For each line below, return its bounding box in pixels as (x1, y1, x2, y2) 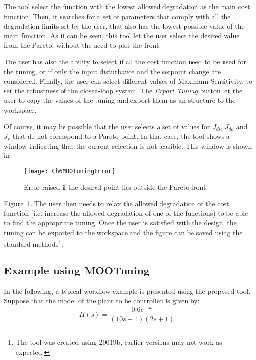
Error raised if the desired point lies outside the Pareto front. (24, 181, 208, 192)
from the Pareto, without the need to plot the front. (4, 40, 161, 50)
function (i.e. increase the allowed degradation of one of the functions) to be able (4, 208, 248, 218)
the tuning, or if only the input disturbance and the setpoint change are (4, 66, 221, 76)
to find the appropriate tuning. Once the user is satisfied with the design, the (4, 217, 237, 228)
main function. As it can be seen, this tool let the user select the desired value (4, 30, 240, 40)
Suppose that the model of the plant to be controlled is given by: (4, 295, 200, 305)
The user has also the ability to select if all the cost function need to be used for (4, 56, 247, 66)
